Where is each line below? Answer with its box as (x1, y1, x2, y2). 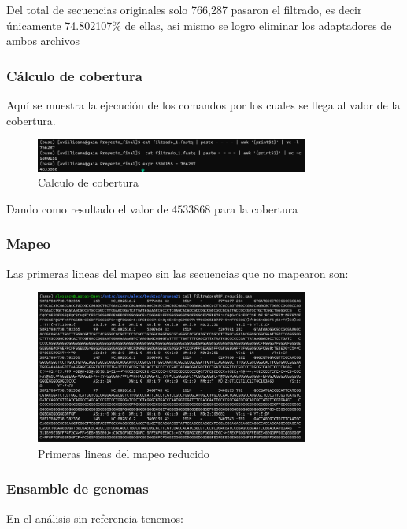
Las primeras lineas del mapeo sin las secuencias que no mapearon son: (6, 264, 349, 281)
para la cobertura (214, 200, 298, 216)
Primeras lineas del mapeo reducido (38, 445, 209, 461)
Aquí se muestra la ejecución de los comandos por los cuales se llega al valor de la (6, 97, 401, 113)
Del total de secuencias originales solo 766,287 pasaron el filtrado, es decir (6, 2, 362, 17)
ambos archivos (6, 32, 80, 49)
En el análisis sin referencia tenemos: (6, 509, 183, 526)
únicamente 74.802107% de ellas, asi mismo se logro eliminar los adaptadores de (6, 17, 392, 33)
